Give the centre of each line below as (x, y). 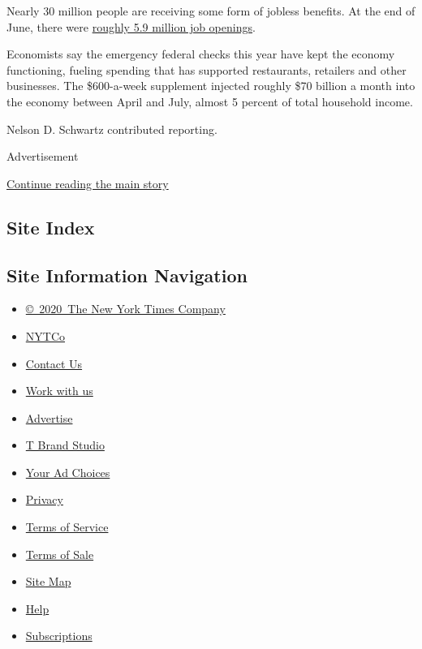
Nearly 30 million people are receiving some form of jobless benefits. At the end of (211, 11)
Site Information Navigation (127, 275)
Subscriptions (59, 636)
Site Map (48, 581)
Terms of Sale (60, 554)
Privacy (44, 499)
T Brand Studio (65, 445)
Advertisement (43, 156)
